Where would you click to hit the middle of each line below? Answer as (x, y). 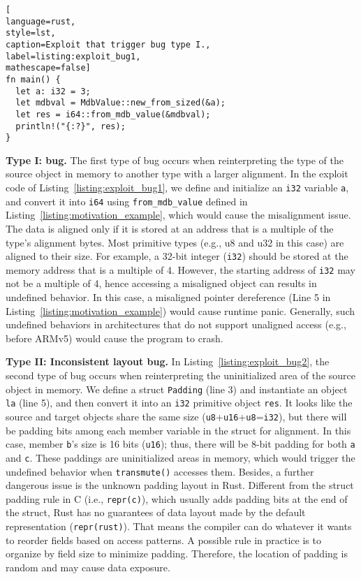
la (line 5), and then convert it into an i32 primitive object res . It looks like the (179, 403)
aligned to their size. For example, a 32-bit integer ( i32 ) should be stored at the (177, 256)
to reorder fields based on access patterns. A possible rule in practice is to (163, 540)
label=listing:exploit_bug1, (73, 56)
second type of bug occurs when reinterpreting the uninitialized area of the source (180, 375)
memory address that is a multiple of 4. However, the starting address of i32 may (180, 269)
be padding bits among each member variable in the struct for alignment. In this (178, 430)
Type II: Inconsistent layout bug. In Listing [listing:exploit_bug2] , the (168, 361)
